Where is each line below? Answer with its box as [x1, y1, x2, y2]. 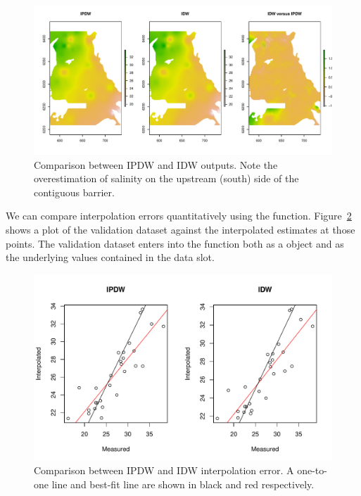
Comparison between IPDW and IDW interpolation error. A [34, 463, 294, 478]
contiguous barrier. [34, 184, 115, 199]
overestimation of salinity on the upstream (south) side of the [34, 171, 299, 186]
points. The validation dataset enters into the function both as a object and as [6, 236, 344, 250]
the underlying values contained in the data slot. [6, 250, 215, 265]
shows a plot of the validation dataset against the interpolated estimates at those [6, 222, 355, 236]
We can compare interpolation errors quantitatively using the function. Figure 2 [6, 208, 352, 223]
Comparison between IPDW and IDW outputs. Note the [34, 157, 278, 172]
